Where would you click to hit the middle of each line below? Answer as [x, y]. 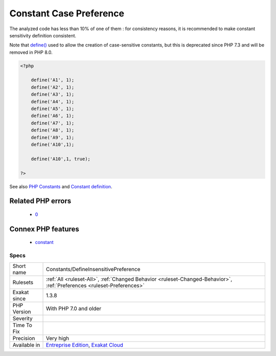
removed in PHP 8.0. [31, 52]
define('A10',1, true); [61, 159]
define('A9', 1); [53, 137]
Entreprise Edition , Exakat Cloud [85, 345]
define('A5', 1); [53, 109]
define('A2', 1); [53, 87]
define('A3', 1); [53, 94]
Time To [22, 325]
